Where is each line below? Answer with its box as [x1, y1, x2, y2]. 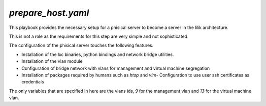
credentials [21, 79, 44, 85]
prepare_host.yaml [9, 7, 89, 18]
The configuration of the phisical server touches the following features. [9, 42, 154, 49]
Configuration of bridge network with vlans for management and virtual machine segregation [21, 65, 210, 71]
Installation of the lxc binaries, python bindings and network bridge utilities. [21, 52, 174, 57]
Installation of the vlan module [21, 58, 83, 64]
